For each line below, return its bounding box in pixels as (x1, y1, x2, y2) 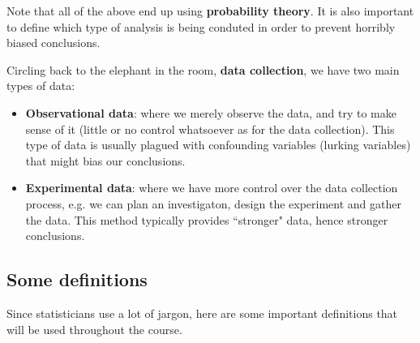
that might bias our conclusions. (25, 152, 186, 169)
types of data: (6, 77, 75, 94)
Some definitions (6, 267, 148, 292)
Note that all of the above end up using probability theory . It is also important (6, 2, 414, 19)
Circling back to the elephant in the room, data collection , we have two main (6, 61, 400, 78)
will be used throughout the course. (6, 320, 182, 337)
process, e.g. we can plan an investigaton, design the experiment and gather (25, 195, 401, 212)
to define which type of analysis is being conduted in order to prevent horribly (6, 18, 396, 35)
